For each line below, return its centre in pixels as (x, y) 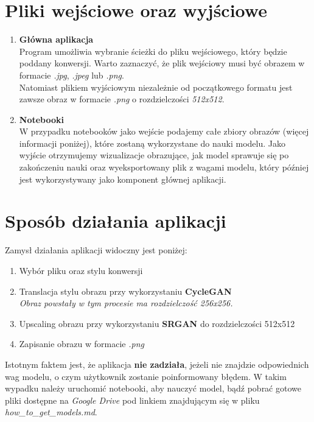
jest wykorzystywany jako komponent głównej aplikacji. (123, 179)
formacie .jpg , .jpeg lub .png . (72, 75)
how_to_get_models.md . (51, 412)
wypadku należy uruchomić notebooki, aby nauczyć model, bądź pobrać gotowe (153, 388)
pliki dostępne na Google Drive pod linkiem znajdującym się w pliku (132, 400)
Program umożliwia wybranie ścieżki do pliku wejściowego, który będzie (153, 51)
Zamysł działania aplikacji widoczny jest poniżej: (96, 250)
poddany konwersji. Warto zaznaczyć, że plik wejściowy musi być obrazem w (162, 63)
